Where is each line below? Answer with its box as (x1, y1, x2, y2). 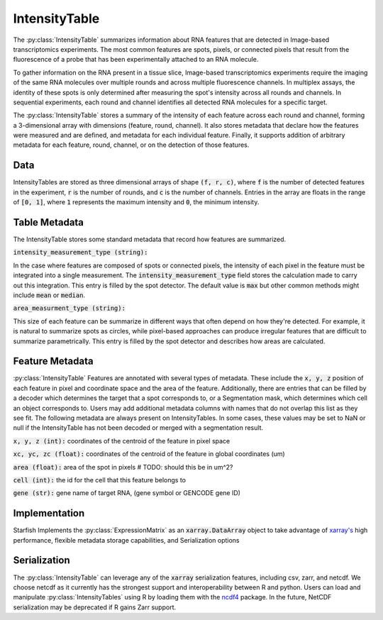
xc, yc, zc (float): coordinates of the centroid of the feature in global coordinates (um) (13, 450, 285, 458)
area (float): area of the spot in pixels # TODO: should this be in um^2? (13, 463, 233, 471)
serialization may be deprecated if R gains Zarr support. (13, 603, 177, 611)
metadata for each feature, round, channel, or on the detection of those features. (13, 140, 250, 149)
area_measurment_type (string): (13, 304, 126, 312)
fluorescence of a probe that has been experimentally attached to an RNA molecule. (13, 55, 259, 64)
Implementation (13, 507, 85, 519)
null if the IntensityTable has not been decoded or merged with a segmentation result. (13, 424, 264, 432)
